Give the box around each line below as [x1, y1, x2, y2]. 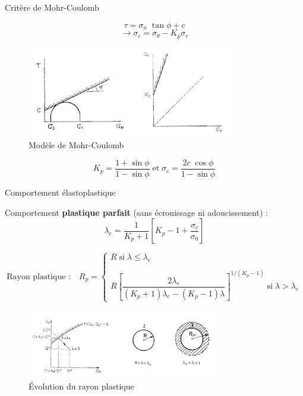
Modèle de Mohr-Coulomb [29, 139, 124, 151]
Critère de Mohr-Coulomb [5, 1, 99, 13]
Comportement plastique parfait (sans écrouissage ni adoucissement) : [5, 206, 268, 218]
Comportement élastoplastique [5, 186, 116, 198]
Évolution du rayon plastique [29, 379, 134, 392]
